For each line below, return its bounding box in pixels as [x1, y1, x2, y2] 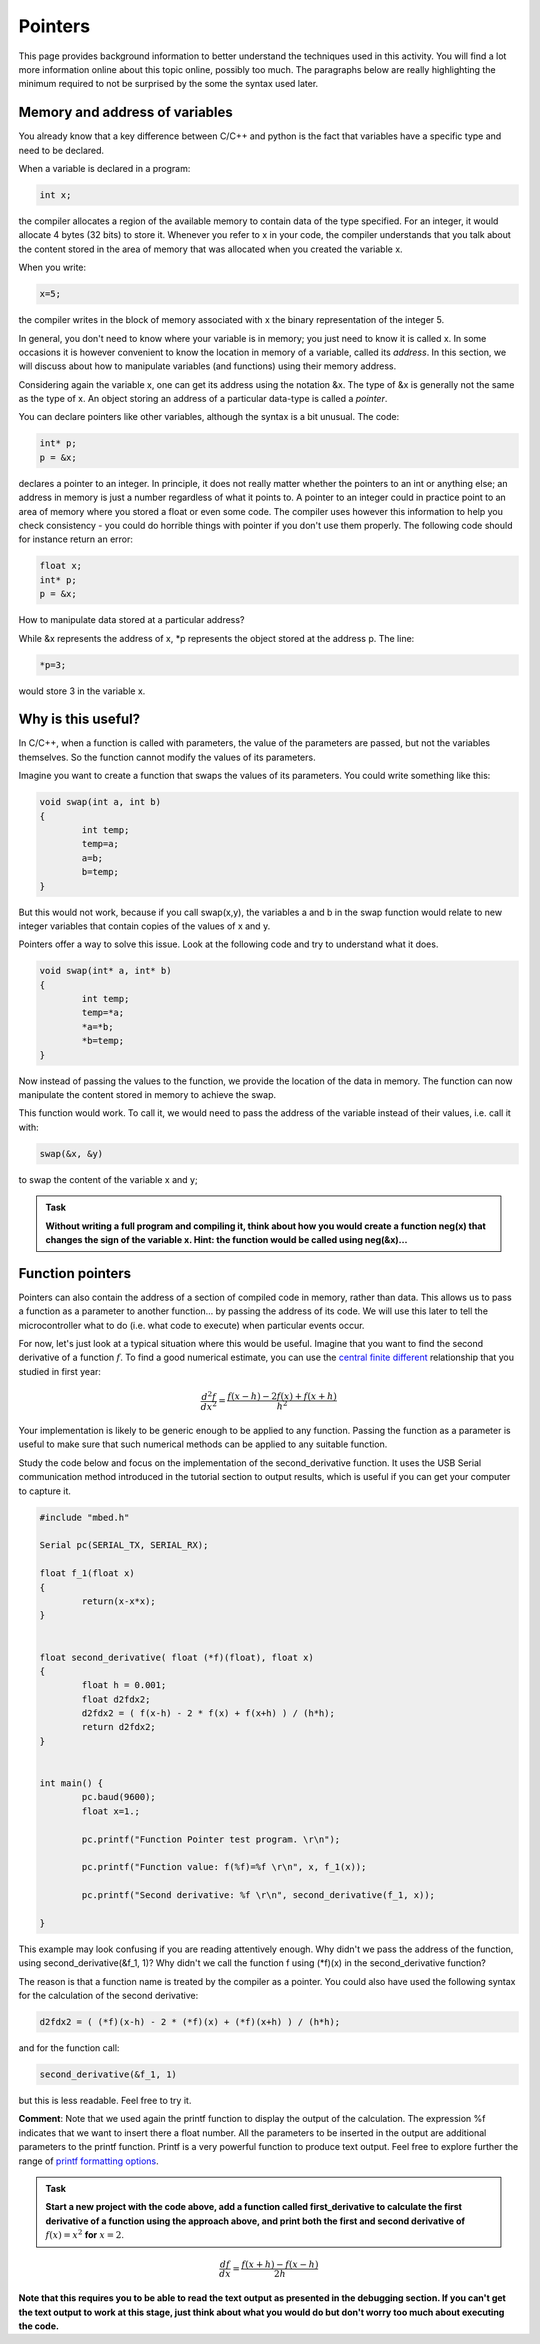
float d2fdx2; [81, 1693, 151, 1705]
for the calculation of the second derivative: [18, 1990, 199, 2002]
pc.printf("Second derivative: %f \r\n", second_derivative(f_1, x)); [81, 1890, 435, 1901]
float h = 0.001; [81, 1680, 167, 1691]
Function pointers [18, 1265, 132, 1282]
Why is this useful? [18, 711, 141, 728]
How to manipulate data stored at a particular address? [18, 614, 245, 626]
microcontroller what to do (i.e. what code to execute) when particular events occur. [18, 1319, 365, 1331]
